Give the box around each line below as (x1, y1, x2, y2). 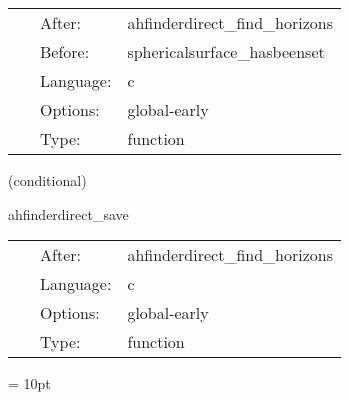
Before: (40, 40, 90, 63)
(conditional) (8, 170, 87, 190)
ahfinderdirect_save (8, 203, 129, 224)
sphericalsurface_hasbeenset (127, 40, 325, 63)
